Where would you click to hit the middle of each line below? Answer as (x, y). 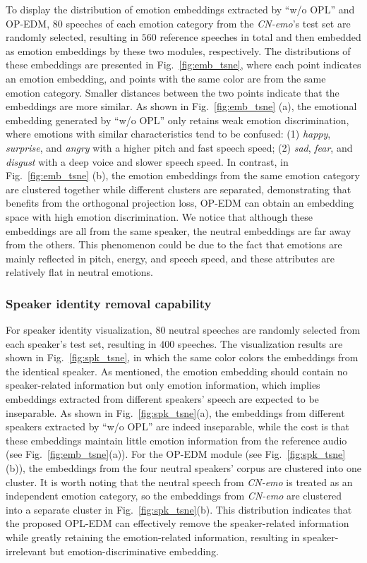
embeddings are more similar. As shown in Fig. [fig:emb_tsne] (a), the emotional (181, 106)
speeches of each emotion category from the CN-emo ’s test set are (208, 23)
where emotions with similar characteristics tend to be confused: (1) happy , (168, 134)
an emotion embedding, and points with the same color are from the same (166, 78)
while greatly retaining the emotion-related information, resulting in (153, 537)
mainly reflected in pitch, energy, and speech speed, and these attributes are (170, 258)
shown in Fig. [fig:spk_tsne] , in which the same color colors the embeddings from (182, 357)
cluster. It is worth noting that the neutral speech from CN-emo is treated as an (179, 482)
